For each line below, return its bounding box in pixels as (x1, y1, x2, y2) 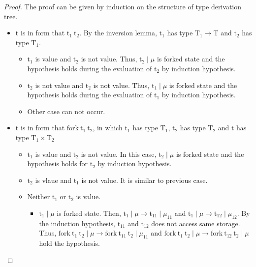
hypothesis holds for (27, 158, 88, 169)
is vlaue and (35, 175, 71, 185)
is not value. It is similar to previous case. (81, 175, 208, 185)
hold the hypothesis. (39, 238, 100, 248)
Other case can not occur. (27, 106, 105, 116)
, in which (93, 122, 123, 133)
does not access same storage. (151, 218, 240, 228)
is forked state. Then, (57, 208, 121, 218)
